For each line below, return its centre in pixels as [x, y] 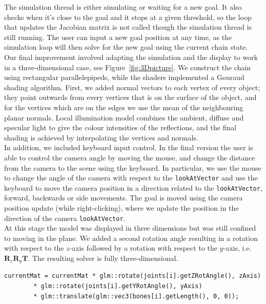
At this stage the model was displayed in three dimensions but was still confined [130, 228]
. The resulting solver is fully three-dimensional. [103, 258]
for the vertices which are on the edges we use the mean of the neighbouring [124, 107]
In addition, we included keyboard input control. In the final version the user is [129, 147]
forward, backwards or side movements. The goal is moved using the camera [124, 198]
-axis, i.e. [237, 248]
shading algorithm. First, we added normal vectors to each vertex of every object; [132, 87]
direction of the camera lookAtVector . [65, 218]
